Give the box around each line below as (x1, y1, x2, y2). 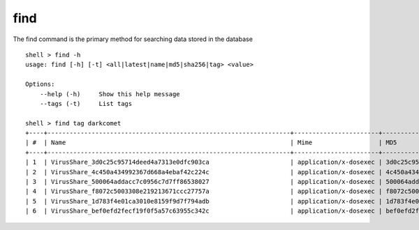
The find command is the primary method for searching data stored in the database (13, 35, 253, 43)
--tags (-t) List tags (39, 100, 133, 107)
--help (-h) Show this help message (39, 90, 181, 98)
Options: (25, 80, 55, 89)
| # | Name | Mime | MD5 (25, 139, 397, 146)
